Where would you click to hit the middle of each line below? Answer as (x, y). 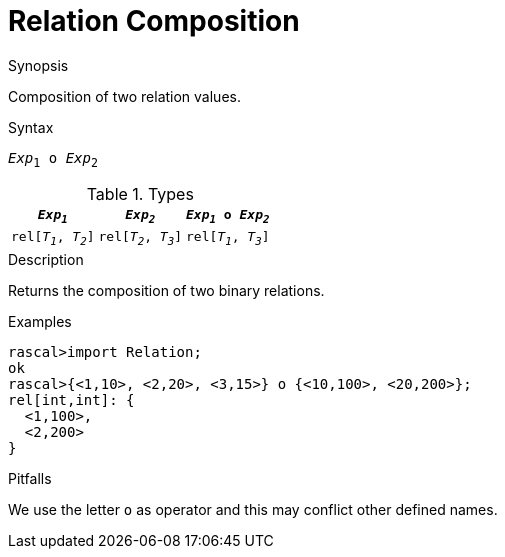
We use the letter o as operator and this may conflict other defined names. (253, 509)
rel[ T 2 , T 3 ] (140, 238)
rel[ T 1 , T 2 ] (53, 238)
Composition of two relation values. (124, 96)
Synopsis (38, 65)
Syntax (31, 127)
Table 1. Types (140, 193)
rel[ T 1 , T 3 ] (228, 238)
